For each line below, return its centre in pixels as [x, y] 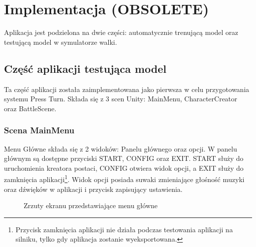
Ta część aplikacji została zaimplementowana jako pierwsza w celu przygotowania [127, 89]
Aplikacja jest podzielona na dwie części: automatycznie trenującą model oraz [121, 32]
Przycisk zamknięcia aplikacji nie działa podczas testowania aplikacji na [124, 229]
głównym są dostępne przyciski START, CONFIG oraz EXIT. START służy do [124, 158]
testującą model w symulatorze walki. [61, 42]
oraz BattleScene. [30, 108]
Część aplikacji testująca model [85, 68]
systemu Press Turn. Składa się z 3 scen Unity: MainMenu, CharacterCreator [121, 99]
